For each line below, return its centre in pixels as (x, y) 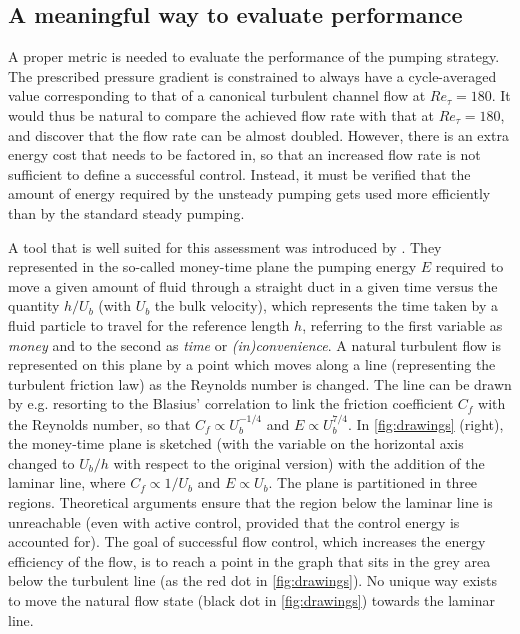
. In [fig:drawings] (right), (425, 423)
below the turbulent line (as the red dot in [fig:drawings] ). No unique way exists (252, 580)
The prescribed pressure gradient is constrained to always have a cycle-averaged (252, 75)
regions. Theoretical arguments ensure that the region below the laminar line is (250, 502)
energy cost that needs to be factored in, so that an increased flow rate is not (244, 154)
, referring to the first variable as (402, 324)
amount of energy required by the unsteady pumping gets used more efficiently (249, 193)
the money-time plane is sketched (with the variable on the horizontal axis (236, 443)
